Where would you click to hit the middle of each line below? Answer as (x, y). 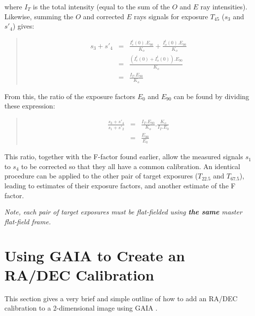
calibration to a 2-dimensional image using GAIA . (81, 308)
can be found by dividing (212, 96)
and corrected (104, 16)
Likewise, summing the (39, 16)
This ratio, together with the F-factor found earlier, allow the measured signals (124, 157)
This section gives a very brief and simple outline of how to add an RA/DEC (121, 298)
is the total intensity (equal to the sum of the (101, 6)
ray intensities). (224, 6)
